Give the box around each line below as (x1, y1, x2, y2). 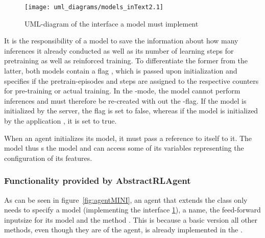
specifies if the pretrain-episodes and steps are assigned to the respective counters (4, 75, 259, 86)
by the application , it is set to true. (4, 115, 117, 126)
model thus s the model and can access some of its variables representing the (4, 142, 244, 153)
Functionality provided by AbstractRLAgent (4, 174, 191, 187)
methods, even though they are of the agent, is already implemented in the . (4, 224, 243, 235)
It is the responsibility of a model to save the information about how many (4, 35, 238, 46)
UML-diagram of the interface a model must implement (25, 18, 199, 29)
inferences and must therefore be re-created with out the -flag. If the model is (4, 95, 247, 106)
